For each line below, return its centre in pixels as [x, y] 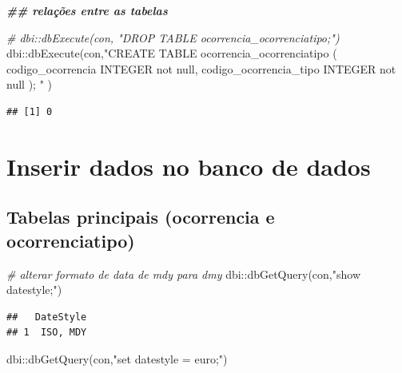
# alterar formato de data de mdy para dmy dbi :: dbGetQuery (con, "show [183, 274]
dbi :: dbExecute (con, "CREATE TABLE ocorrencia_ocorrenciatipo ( [172, 53]
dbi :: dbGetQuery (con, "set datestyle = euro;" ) [117, 358]
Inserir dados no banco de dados [189, 166]
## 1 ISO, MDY [47, 333]
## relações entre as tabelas [87, 10]
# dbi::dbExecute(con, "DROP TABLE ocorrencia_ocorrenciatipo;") [173, 37]
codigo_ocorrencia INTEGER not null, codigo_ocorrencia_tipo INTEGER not [201, 68]
